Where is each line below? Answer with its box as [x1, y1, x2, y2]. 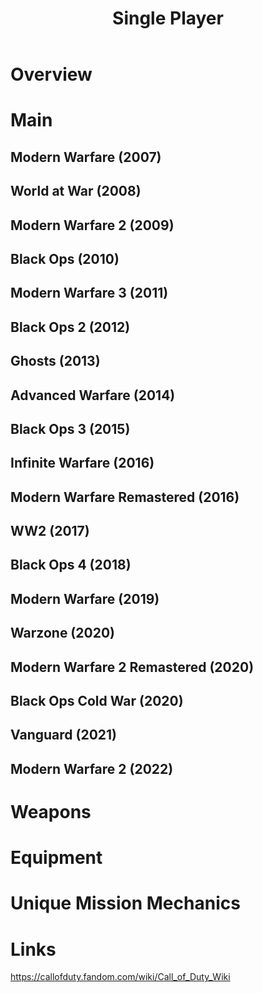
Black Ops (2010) [10, 250, 120, 267]
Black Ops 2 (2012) [10, 318, 131, 336]
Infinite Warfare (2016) [10, 455, 155, 472]
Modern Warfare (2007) [10, 148, 162, 166]
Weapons [10, 800, 92, 823]
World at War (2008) [10, 183, 142, 200]
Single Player [112, 7, 224, 30]
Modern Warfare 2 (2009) [10, 217, 175, 234]
